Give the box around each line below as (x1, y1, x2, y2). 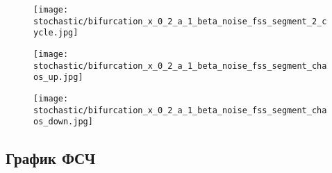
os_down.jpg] (33, 117, 93, 127)
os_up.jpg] (33, 72, 83, 83)
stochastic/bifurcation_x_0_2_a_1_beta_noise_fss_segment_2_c (33, 16, 327, 26)
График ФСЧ (6, 147, 96, 169)
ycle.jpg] (33, 28, 78, 38)
